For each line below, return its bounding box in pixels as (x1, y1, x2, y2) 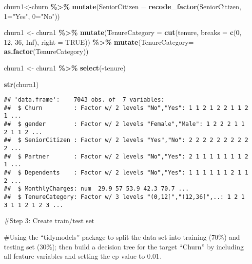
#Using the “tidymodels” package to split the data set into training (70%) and (4, 231, 240, 242)
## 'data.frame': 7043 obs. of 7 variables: (4, 96, 165, 104)
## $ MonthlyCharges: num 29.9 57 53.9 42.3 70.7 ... (4, 185, 189, 193)
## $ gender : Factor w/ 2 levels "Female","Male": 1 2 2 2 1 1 (4, 121, 245, 128)
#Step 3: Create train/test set (4, 215, 95, 226)
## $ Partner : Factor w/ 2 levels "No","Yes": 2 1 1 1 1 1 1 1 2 (4, 153, 249, 160)
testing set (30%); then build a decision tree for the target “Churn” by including (4, 241, 244, 251)
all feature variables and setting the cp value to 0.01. (4, 251, 161, 261)
